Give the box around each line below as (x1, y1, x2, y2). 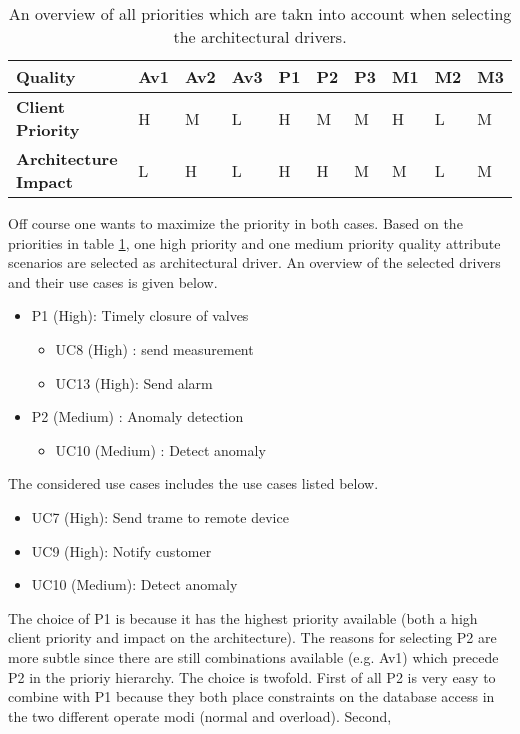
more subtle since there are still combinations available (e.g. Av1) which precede (8, 646, 499, 667)
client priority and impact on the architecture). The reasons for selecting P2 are (8, 627, 497, 648)
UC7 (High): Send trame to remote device (31, 506, 289, 527)
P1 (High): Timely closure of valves (31, 305, 249, 326)
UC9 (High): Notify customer (31, 540, 212, 561)
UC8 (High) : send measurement (55, 338, 254, 359)
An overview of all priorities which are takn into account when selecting (8, 2, 512, 25)
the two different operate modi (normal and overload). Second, (8, 705, 392, 726)
